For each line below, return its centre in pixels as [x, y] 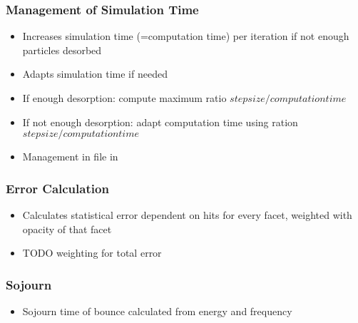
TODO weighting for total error [92, 253]
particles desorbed [62, 50]
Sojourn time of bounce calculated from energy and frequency [157, 311]
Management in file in [70, 157]
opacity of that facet [67, 229]
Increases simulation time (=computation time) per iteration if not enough [186, 36]
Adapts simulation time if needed [95, 74]
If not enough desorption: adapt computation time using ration [160, 122]
